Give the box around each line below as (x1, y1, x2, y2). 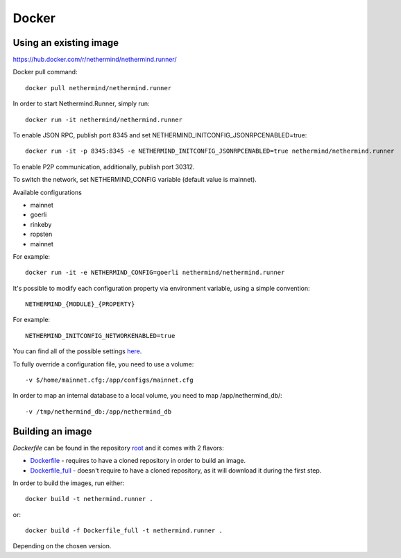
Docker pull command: (12, 68, 78, 76)
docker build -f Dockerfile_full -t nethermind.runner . (25, 527, 223, 534)
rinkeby (30, 220, 52, 228)
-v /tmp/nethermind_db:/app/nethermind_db (25, 407, 172, 416)
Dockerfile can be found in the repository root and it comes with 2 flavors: (12, 443, 225, 452)
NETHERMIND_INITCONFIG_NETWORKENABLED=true (25, 332, 176, 339)
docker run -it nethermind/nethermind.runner (25, 115, 183, 124)
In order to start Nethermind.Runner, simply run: (12, 99, 150, 108)
